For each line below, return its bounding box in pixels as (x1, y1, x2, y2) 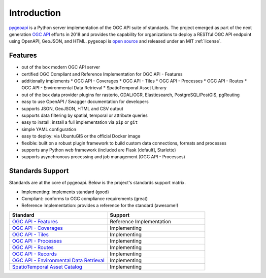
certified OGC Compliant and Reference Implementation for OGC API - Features (21, 71, 183, 77)
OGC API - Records (12, 250, 57, 257)
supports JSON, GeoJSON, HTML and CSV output (21, 105, 123, 111)
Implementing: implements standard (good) (21, 189, 109, 195)
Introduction (9, 7, 61, 18)
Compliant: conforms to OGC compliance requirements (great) (21, 196, 148, 202)
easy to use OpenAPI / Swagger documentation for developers (21, 99, 149, 104)
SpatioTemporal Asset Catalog (12, 263, 82, 270)
